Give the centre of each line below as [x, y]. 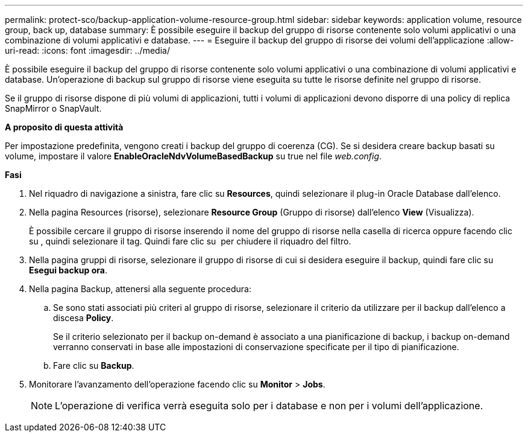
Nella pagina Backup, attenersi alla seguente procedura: [140, 289]
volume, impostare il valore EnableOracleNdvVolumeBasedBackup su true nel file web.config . [193, 156]
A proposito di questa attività [64, 127]
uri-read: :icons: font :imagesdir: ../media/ [87, 50]
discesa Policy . [83, 318]
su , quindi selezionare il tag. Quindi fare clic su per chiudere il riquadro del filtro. [190, 241]
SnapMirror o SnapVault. [53, 108]
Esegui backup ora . [68, 270]
